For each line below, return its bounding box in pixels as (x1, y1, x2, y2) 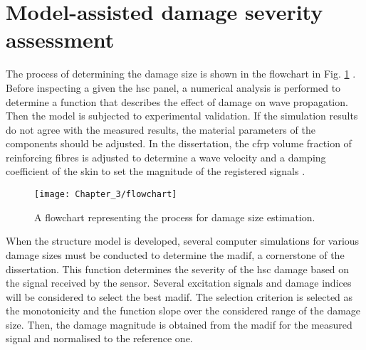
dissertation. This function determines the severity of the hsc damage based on (6, 261, 350, 276)
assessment (6, 25, 115, 54)
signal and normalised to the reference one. (6, 331, 193, 346)
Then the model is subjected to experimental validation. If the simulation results (6, 108, 358, 123)
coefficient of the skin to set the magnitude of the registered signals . (6, 164, 305, 179)
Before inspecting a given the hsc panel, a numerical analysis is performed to (6, 80, 341, 95)
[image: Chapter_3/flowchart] (34, 189, 177, 200)
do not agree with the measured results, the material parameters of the (6, 122, 315, 137)
